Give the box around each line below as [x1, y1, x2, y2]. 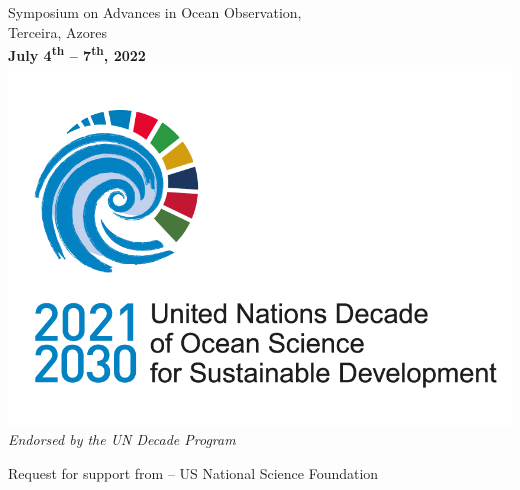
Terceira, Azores [8, 21, 107, 42]
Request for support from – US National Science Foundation [8, 462, 379, 483]
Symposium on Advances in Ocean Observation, [8, 2, 302, 22]
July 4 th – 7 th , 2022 [8, 42, 146, 65]
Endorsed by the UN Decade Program [8, 429, 236, 450]
